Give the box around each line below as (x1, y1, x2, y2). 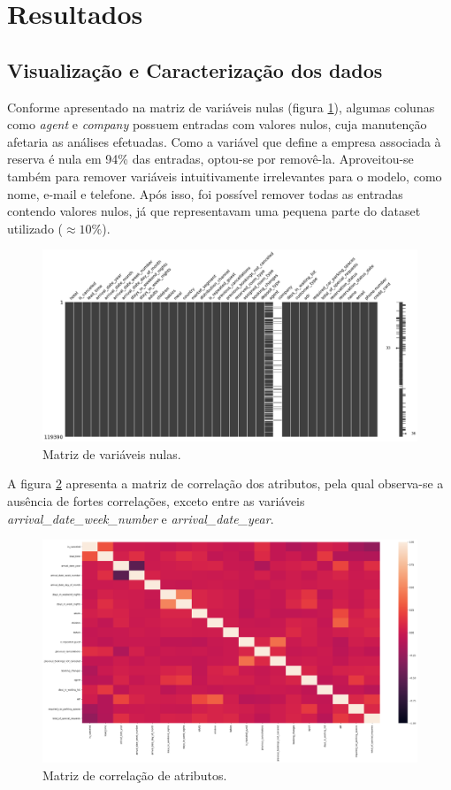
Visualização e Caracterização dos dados (7, 56, 383, 83)
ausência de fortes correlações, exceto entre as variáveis (7, 492, 305, 510)
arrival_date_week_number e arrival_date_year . (7, 509, 274, 527)
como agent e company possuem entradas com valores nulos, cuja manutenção (7, 115, 427, 134)
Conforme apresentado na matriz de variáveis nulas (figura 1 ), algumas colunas (7, 97, 435, 116)
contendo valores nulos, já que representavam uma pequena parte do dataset (7, 202, 421, 220)
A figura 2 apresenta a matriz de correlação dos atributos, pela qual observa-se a (7, 474, 444, 493)
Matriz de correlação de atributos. (42, 766, 227, 785)
